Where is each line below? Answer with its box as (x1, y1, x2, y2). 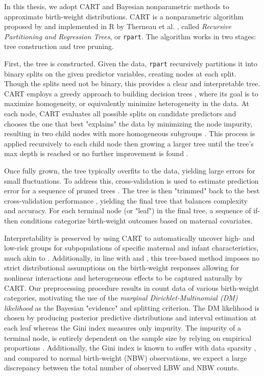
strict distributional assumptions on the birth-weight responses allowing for (4, 262, 239, 273)
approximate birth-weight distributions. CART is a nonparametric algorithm (4, 11, 244, 21)
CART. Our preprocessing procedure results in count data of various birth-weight (4, 282, 259, 293)
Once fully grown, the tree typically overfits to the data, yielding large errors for (4, 165, 255, 176)
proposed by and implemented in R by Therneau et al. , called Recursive (4, 21, 231, 32)
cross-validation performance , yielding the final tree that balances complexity (4, 195, 248, 206)
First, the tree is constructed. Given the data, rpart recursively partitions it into (4, 58, 258, 69)
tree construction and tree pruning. (4, 41, 114, 52)
